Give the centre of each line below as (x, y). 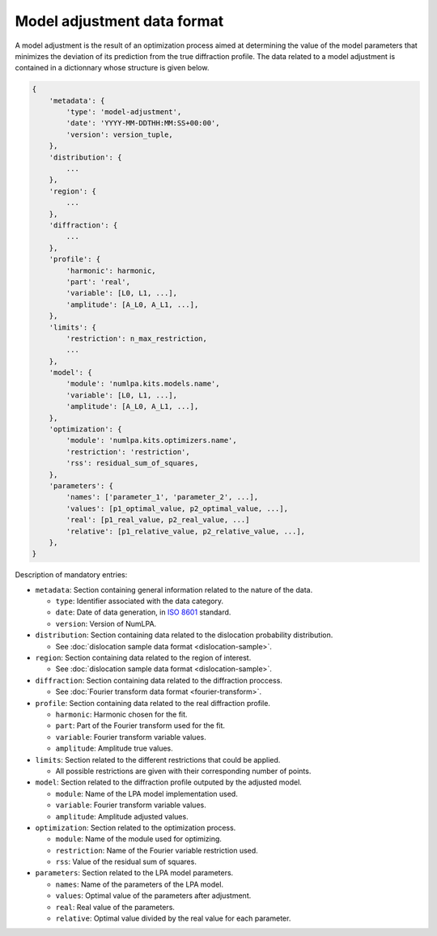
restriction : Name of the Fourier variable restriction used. (157, 850)
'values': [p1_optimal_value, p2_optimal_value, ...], (177, 508)
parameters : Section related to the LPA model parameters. (134, 873)
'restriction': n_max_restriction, (137, 338)
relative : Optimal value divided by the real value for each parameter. (173, 918)
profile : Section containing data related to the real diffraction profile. (153, 703)
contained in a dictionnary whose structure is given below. (112, 68)
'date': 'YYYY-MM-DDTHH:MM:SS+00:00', (143, 123)
